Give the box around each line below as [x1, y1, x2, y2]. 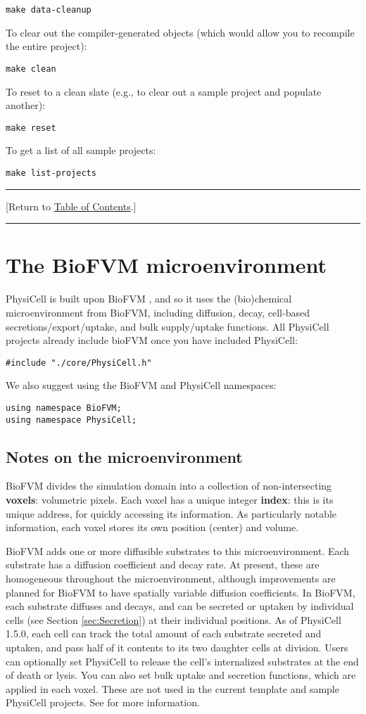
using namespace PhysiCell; [6, 414, 137, 425]
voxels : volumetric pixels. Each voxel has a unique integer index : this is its [6, 492, 334, 507]
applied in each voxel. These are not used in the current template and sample [6, 681, 339, 696]
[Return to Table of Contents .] [6, 198, 137, 213]
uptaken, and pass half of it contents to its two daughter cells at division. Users [6, 639, 348, 654]
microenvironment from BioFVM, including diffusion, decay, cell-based [6, 305, 310, 319]
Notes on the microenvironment [6, 445, 243, 467]
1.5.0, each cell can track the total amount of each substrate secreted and [6, 626, 322, 641]
